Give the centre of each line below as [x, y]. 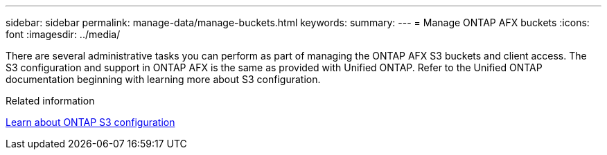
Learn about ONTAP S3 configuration [90, 122]
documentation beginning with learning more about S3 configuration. [163, 79]
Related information [50, 101]
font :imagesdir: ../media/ [63, 34]
